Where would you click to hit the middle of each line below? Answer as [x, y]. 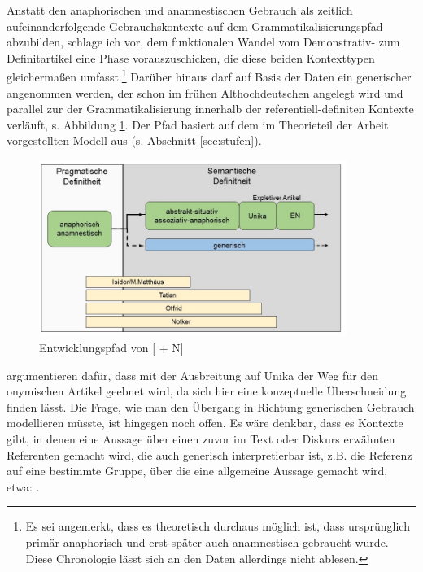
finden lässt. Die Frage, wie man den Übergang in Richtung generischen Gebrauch [211, 406]
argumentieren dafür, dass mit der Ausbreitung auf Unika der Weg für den [193, 375]
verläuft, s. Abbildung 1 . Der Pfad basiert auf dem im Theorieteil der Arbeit [198, 124]
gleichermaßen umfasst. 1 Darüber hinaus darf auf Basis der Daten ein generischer [209, 76]
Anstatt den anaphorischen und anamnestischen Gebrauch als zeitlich [180, 10]
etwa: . [23, 486]
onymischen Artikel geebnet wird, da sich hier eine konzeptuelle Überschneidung [207, 391]
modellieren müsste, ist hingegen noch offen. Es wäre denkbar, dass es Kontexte [205, 423]
